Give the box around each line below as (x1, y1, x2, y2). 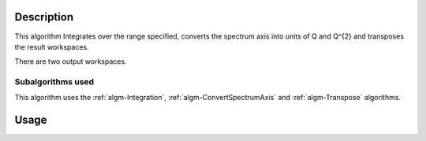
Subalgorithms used (14, 76, 95, 87)
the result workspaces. (14, 42, 90, 51)
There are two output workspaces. (14, 57, 127, 66)
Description (14, 10, 74, 24)
